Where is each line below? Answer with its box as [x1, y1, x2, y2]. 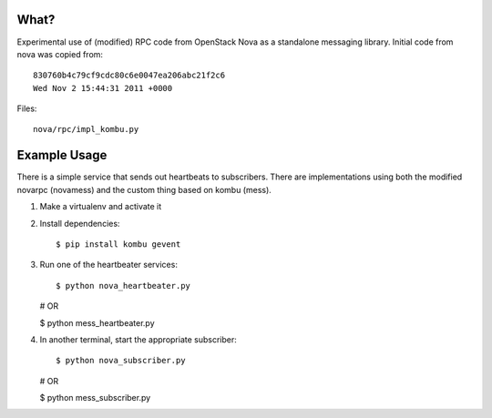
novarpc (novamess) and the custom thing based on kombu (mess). [16, 184, 272, 195]
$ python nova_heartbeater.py [56, 280, 191, 291]
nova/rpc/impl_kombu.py [33, 124, 139, 135]
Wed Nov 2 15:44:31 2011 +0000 [33, 83, 173, 93]
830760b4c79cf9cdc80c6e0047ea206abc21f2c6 [33, 70, 226, 81]
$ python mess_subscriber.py [39, 393, 151, 403]
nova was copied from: [16, 48, 104, 59]
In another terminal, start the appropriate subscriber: [39, 333, 237, 345]
